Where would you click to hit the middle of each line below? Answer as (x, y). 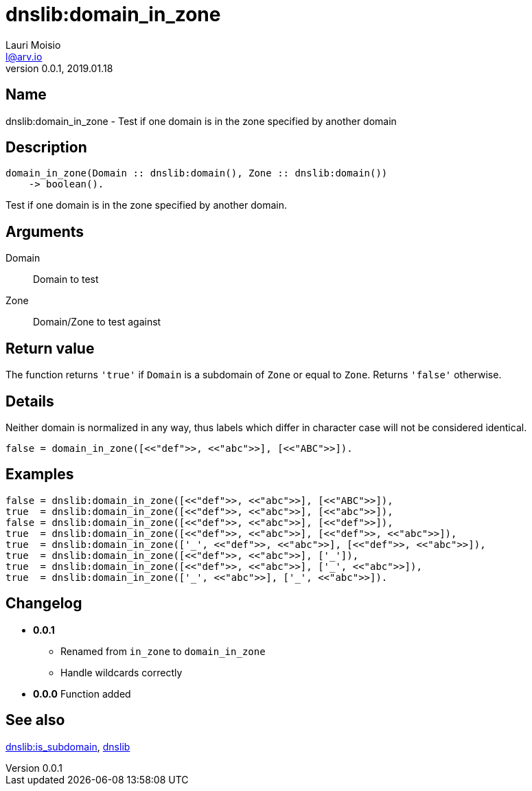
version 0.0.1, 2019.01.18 (59, 68)
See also (35, 720)
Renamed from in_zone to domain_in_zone (163, 651)
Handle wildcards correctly (122, 672)
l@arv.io (24, 56)
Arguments (45, 231)
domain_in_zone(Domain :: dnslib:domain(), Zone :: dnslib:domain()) (197, 173)
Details (30, 401)
